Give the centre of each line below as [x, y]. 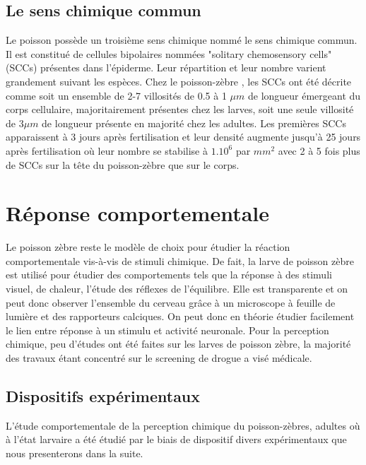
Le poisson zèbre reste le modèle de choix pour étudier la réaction [148, 247]
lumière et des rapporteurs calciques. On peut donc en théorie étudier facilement [180, 316]
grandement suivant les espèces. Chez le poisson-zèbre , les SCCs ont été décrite [179, 81]
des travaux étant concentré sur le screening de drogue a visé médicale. [159, 358]
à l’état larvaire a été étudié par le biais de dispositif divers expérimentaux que [176, 439]
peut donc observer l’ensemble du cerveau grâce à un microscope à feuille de [171, 302]
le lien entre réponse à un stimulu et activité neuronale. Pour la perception [167, 330]
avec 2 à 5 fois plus [319, 150]
